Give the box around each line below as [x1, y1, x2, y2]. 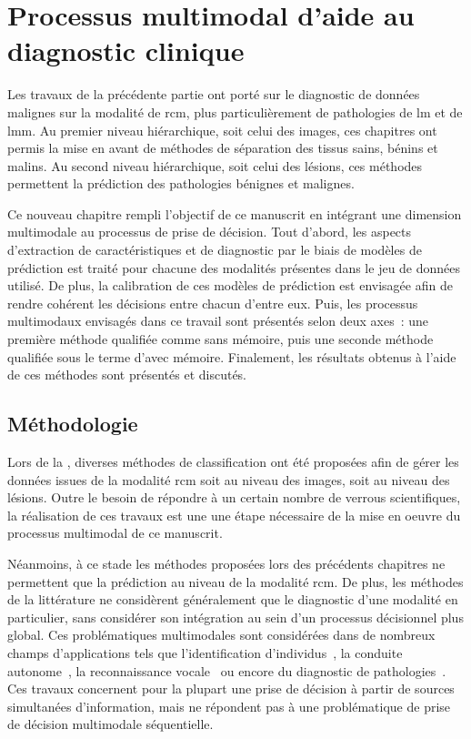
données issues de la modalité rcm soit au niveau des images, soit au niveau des [7, 470, 450, 489]
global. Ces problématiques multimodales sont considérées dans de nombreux [7, 625, 436, 644]
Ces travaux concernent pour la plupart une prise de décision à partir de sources [7, 679, 455, 698]
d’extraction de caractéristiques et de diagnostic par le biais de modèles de [7, 240, 422, 259]
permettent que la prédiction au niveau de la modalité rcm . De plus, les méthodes [7, 572, 464, 591]
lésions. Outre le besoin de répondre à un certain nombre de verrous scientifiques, [7, 488, 461, 507]
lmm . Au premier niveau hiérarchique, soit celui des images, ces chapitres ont [7, 120, 437, 139]
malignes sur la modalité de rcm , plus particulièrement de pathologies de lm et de [7, 102, 463, 121]
